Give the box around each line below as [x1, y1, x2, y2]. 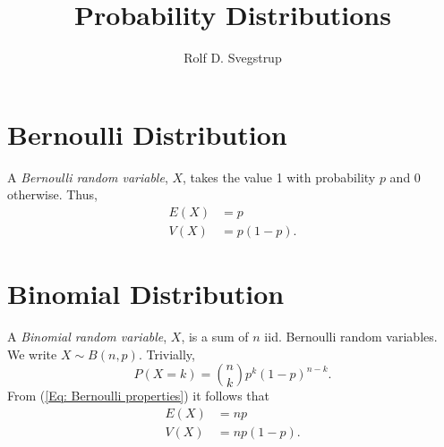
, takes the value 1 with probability [183, 167, 376, 186]
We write [7, 344, 57, 363]
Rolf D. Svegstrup [184, 48, 282, 67]
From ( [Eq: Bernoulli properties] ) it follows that [7, 386, 270, 405]
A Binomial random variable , [7, 327, 167, 346]
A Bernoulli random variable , [7, 167, 168, 186]
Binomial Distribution [7, 275, 285, 312]
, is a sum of [181, 327, 249, 346]
